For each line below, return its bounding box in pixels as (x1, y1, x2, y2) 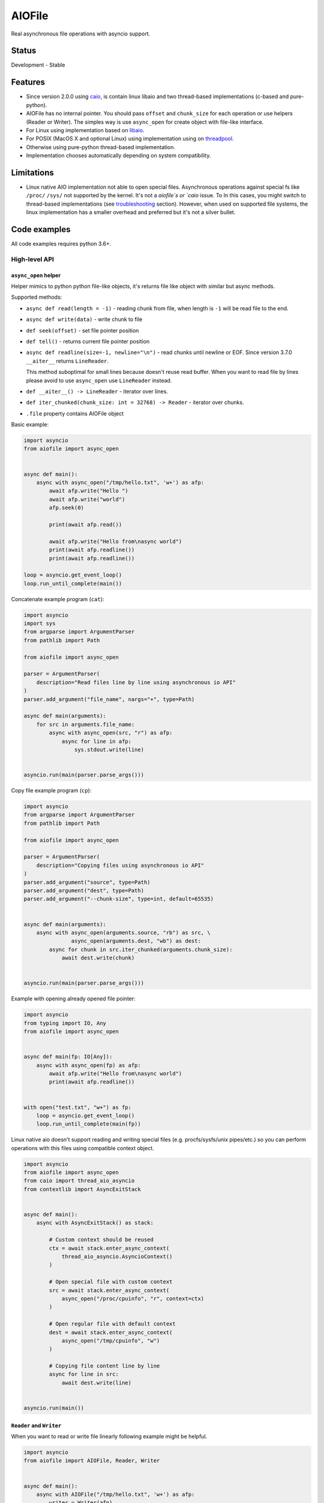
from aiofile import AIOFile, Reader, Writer (23, 1457, 160, 1464)
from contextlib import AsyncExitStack (23, 1186, 141, 1193)
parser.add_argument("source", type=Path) (23, 878, 151, 886)
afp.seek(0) (49, 504, 84, 511)
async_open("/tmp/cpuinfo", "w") (61, 1337, 160, 1344)
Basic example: (11, 421, 49, 428)
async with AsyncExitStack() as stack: (36, 1219, 154, 1226)
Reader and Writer (11, 1422, 62, 1429)
